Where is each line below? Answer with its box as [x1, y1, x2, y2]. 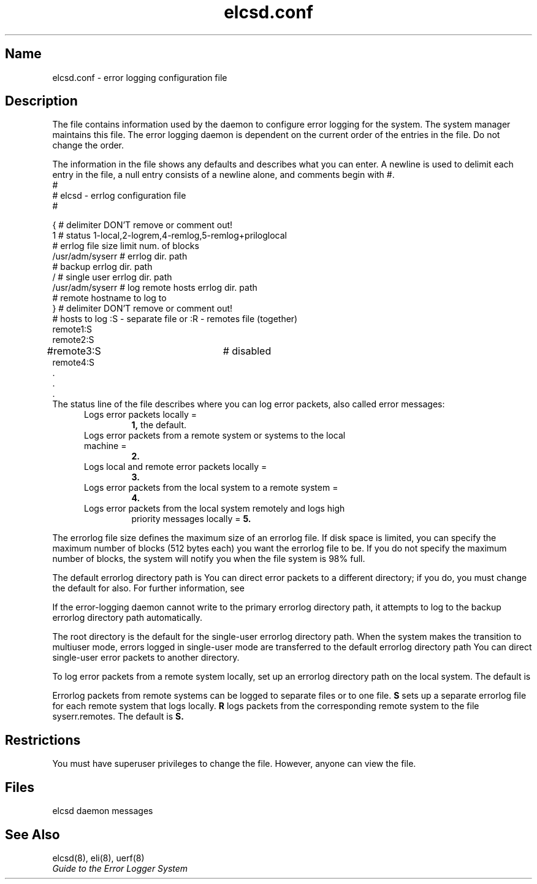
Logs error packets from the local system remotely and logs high [84, 503, 345, 514]
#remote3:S [47, 345, 101, 358]
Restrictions [5, 732, 81, 748]
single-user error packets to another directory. [52, 652, 240, 663]
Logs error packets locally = [84, 409, 197, 420]
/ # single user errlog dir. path [52, 272, 172, 283]
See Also [5, 826, 60, 842]
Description [5, 93, 78, 109]
